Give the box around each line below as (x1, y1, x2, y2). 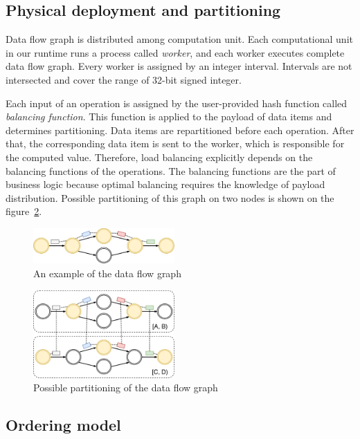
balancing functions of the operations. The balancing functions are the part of (6, 163, 336, 178)
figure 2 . (6, 204, 42, 218)
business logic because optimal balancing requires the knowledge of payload (6, 177, 325, 192)
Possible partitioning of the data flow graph (33, 380, 218, 395)
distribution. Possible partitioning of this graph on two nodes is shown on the (6, 190, 334, 205)
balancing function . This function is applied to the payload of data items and (6, 109, 332, 124)
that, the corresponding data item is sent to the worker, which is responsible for (6, 136, 345, 151)
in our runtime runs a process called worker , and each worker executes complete (6, 45, 345, 59)
